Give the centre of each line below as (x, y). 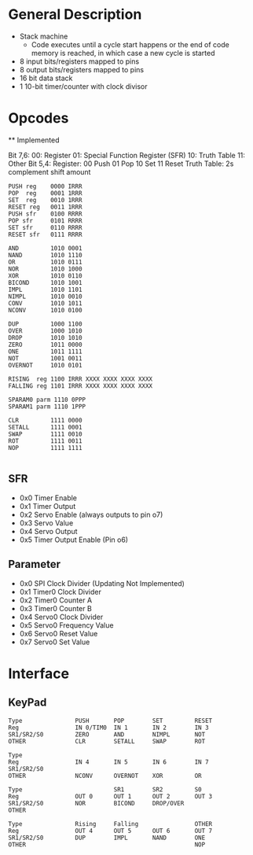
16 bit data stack (46, 78)
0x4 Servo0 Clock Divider (61, 617)
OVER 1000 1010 (45, 331)
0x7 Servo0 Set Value (55, 642)
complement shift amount (49, 171)
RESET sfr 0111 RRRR (45, 234)
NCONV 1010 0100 (45, 310)
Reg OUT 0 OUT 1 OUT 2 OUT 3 (110, 796)
